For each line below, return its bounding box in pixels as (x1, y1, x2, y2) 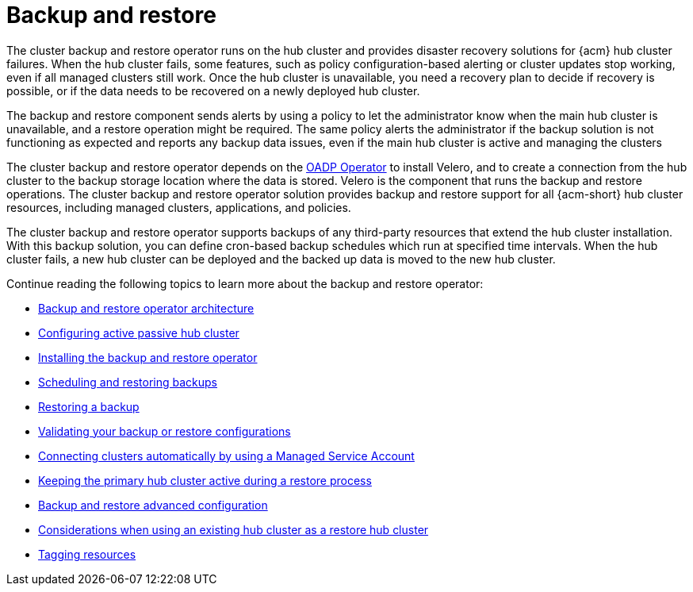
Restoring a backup (38, 399, 140, 413)
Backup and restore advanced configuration (38, 498, 268, 512)
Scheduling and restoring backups (38, 375, 218, 389)
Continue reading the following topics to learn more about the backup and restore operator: (6, 276, 484, 290)
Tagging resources (38, 547, 136, 561)
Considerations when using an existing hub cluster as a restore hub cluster (38, 522, 429, 536)
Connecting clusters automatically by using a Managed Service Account (38, 448, 415, 463)
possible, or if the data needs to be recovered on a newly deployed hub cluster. (6, 83, 420, 98)
